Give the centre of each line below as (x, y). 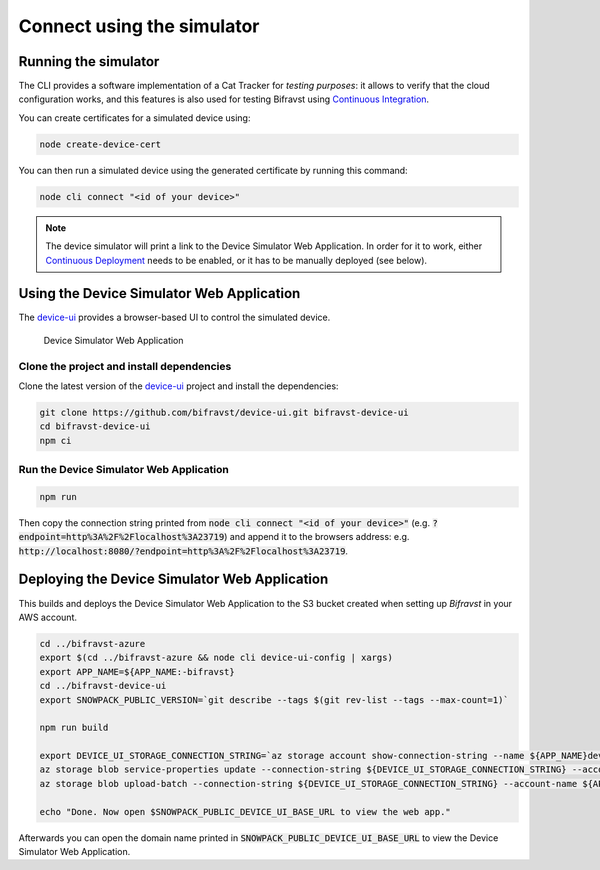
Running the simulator (89, 61)
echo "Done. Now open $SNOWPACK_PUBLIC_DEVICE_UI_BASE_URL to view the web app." (245, 811)
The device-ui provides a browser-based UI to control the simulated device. (174, 317)
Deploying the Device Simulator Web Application (173, 579)
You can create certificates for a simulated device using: (134, 117)
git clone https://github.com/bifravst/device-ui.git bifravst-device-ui (224, 412)
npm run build (74, 728)
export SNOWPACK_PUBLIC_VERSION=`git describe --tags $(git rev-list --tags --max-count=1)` (274, 699)
